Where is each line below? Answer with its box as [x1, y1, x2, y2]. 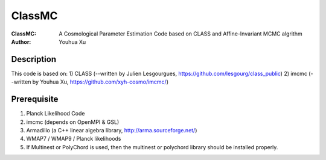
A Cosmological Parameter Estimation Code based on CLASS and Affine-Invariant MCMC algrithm [59, 30, 302, 37]
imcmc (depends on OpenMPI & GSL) [26, 118, 120, 126]
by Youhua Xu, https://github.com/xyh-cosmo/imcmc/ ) [32, 78, 169, 85]
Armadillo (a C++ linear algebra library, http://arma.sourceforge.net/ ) [26, 126, 197, 134]
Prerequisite [11, 94, 59, 105]
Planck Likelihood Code [26, 110, 85, 117]
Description [11, 54, 57, 64]
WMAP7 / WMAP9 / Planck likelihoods [26, 135, 121, 143]
